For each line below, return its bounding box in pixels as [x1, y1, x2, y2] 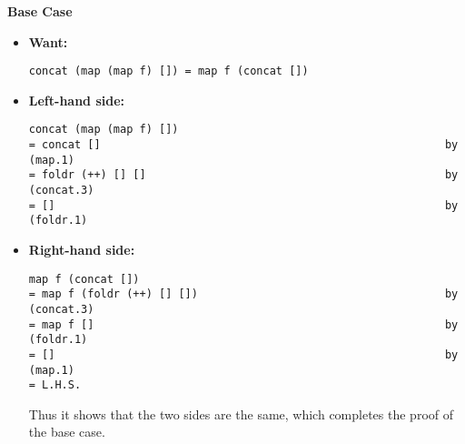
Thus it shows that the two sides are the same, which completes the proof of [28, 404, 454, 423]
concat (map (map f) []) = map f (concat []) [28, 65, 309, 78]
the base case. [28, 422, 105, 441]
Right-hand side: [28, 240, 135, 259]
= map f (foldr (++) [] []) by [28, 288, 459, 301]
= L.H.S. [28, 378, 82, 392]
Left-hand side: [28, 90, 125, 109]
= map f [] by [28, 318, 459, 331]
